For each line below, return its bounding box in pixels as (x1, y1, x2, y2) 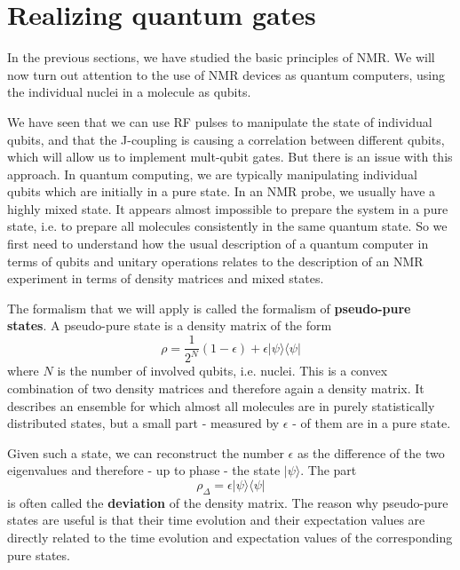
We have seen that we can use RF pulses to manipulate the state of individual (7, 112, 432, 131)
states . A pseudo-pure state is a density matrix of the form (7, 316, 332, 335)
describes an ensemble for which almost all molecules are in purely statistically (7, 396, 435, 415)
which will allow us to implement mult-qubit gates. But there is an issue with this (7, 147, 453, 166)
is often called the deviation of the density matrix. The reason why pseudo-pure (7, 493, 448, 511)
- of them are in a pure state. (292, 414, 451, 432)
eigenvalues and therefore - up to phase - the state (7, 461, 281, 479)
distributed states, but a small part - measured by (7, 414, 280, 432)
